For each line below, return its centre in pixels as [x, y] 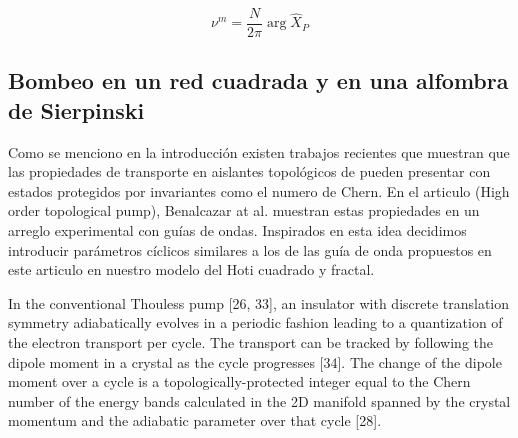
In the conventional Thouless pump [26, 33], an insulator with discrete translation [259, 302]
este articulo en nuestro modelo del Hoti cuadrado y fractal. [191, 269]
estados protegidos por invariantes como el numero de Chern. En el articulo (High [259, 190]
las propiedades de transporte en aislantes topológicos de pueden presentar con [249, 171]
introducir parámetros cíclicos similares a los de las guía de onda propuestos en [250, 249]
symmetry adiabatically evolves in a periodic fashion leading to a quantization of [255, 322]
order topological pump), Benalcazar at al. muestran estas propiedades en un [244, 210]
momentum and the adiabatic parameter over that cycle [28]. [195, 420]
